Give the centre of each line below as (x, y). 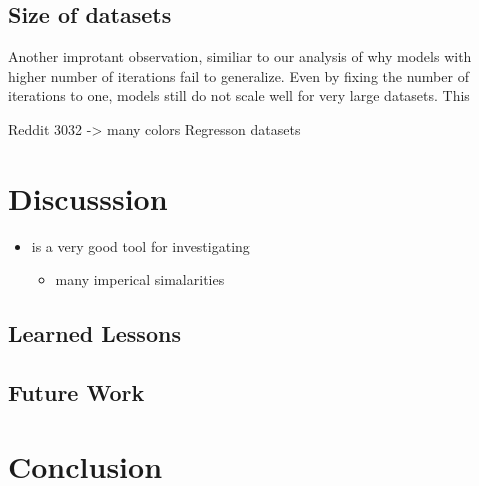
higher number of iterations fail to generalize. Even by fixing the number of (238, 75)
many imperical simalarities (140, 279)
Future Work (76, 392)
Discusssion (88, 197)
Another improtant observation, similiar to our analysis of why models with (240, 56)
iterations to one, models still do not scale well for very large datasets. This (239, 95)
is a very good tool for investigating (140, 245)
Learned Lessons (94, 333)
